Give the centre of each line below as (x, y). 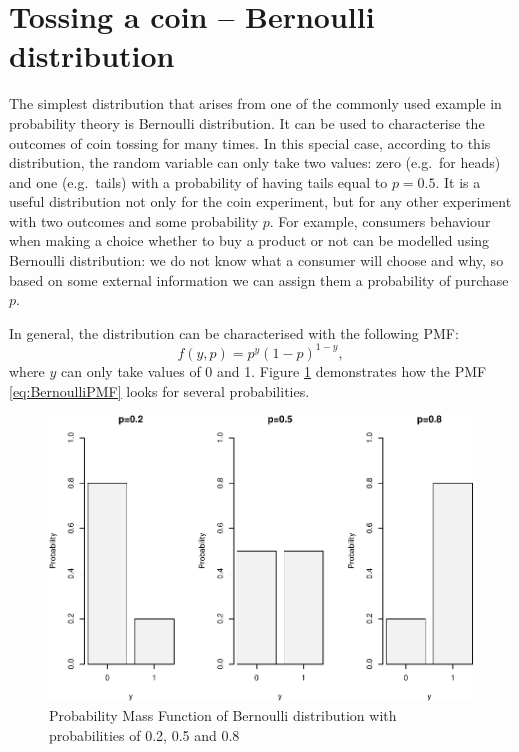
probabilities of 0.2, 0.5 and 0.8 (144, 734)
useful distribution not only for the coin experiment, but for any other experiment (260, 201)
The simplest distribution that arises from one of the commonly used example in (255, 103)
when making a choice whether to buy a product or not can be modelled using (249, 240)
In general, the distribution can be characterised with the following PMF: (234, 332)
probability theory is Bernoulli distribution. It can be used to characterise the (247, 122)
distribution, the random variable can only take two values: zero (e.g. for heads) (255, 162)
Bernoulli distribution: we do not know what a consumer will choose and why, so (256, 260)
